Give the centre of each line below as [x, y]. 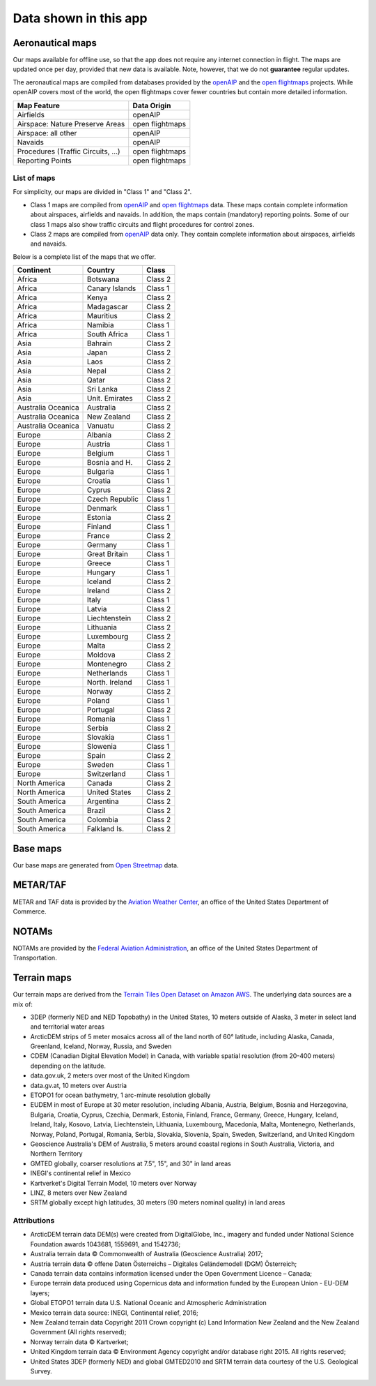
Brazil [96, 811]
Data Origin [152, 105]
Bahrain [100, 343]
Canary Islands [112, 288]
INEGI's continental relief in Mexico [81, 1173]
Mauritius [103, 316]
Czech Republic [113, 499]
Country [101, 270]
